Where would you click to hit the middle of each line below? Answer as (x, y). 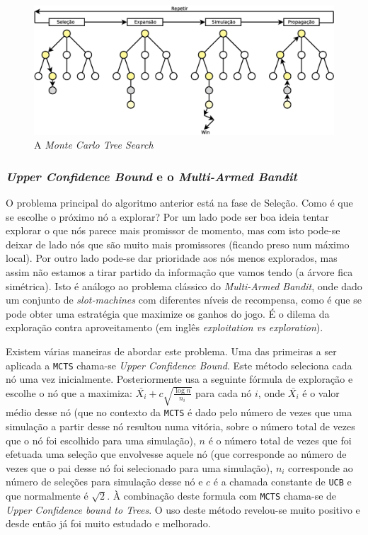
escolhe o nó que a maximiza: (69, 392)
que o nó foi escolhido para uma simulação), (101, 440)
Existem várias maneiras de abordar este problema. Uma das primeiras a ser (171, 351)
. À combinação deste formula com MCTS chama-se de (222, 496)
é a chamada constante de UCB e (282, 482)
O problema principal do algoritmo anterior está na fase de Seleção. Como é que (179, 202)
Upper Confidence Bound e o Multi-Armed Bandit (151, 176)
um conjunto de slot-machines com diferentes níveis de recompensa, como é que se (184, 300)
